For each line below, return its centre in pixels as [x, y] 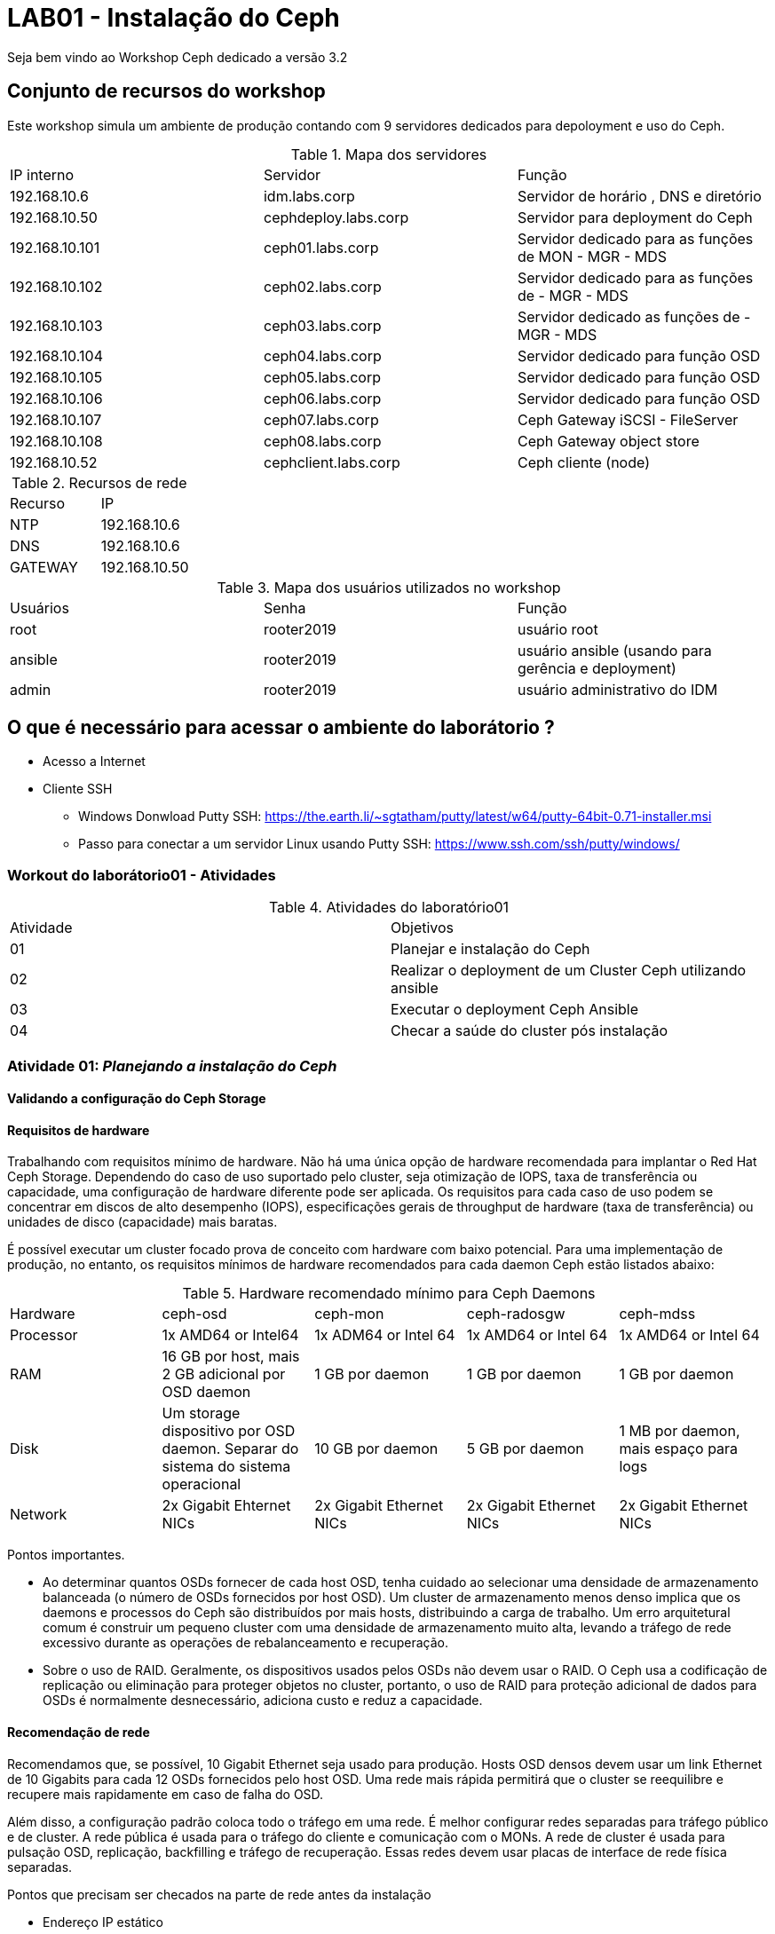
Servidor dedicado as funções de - [634, 316]
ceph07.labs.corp [321, 419]
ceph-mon [349, 1314]
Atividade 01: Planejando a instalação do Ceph [172, 1066]
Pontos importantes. [66, 1555]
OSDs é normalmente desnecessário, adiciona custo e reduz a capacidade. [263, 1701]
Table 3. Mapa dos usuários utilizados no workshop [389, 587]
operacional [202, 1484]
